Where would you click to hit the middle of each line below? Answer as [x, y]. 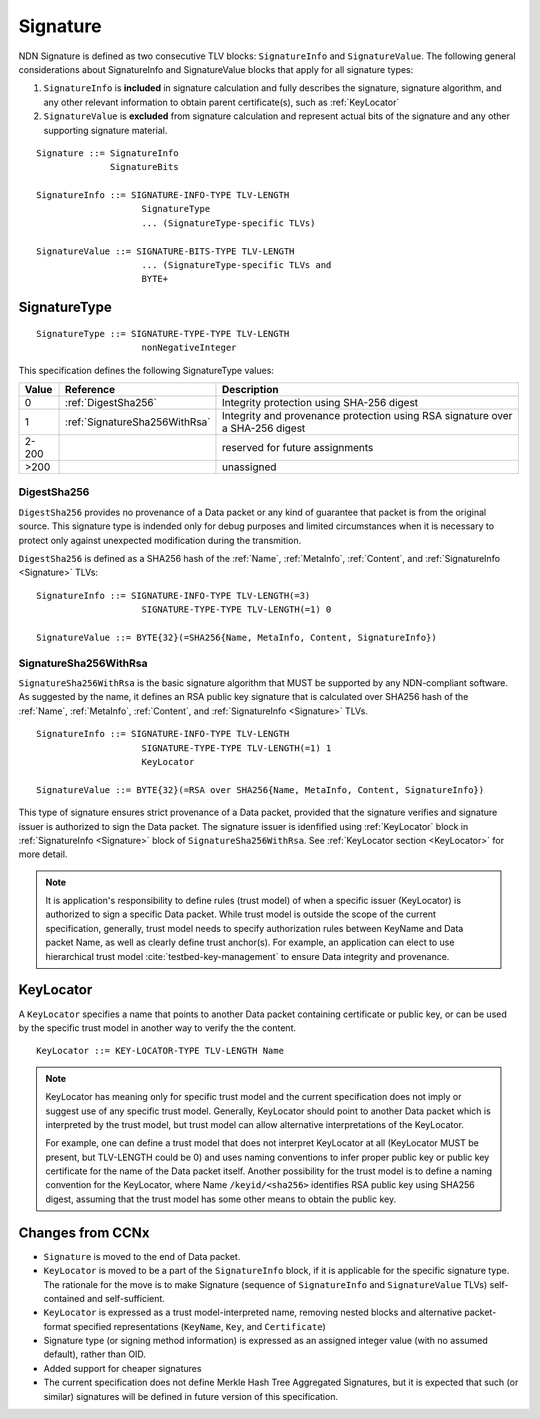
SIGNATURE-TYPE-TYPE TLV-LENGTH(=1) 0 [236, 609]
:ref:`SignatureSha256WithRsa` [138, 422]
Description [250, 389]
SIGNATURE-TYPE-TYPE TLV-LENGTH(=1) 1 [236, 748]
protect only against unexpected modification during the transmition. [160, 540]
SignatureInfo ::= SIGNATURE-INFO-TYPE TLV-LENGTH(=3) [173, 595]
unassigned [249, 467]
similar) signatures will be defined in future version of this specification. [191, 1396]
